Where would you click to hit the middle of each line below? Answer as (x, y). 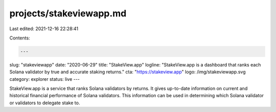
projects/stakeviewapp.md (68, 13)
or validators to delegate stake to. (45, 103)
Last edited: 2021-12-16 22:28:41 (44, 29)
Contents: (20, 38)
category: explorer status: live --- (45, 79)
